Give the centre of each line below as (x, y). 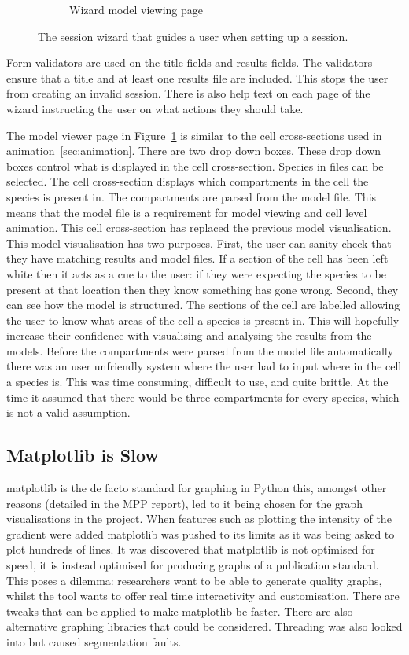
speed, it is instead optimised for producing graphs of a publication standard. (193, 565)
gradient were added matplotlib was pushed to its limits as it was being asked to (201, 534)
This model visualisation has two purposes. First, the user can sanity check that (199, 243)
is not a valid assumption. (68, 412)
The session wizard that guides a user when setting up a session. (193, 36)
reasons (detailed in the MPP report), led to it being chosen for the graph (185, 503)
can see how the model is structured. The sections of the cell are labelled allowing (203, 305)
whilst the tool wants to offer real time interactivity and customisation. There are (203, 596)
